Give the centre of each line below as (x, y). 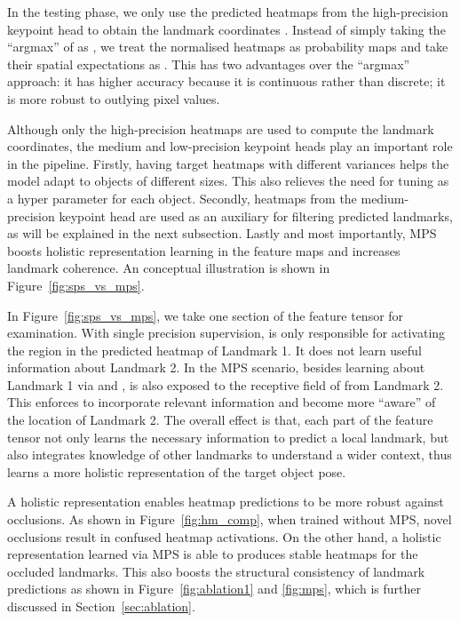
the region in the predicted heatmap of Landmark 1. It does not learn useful (214, 350)
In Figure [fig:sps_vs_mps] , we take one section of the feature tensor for (206, 315)
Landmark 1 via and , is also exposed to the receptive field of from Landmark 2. (226, 384)
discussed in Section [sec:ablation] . (101, 606)
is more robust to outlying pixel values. (114, 98)
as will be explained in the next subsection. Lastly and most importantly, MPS (222, 233)
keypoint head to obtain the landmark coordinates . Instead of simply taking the (226, 29)
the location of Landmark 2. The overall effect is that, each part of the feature (220, 420)
